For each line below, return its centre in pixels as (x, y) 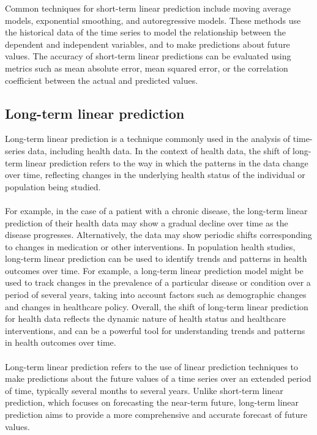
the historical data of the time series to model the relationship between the (145, 32)
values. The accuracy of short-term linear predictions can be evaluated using (148, 56)
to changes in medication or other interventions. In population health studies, (150, 246)
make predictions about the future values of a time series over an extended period (158, 378)
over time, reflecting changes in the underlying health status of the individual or (155, 175)
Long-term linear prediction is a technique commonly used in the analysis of (148, 139)
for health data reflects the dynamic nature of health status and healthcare (145, 318)
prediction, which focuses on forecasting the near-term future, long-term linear (152, 402)
